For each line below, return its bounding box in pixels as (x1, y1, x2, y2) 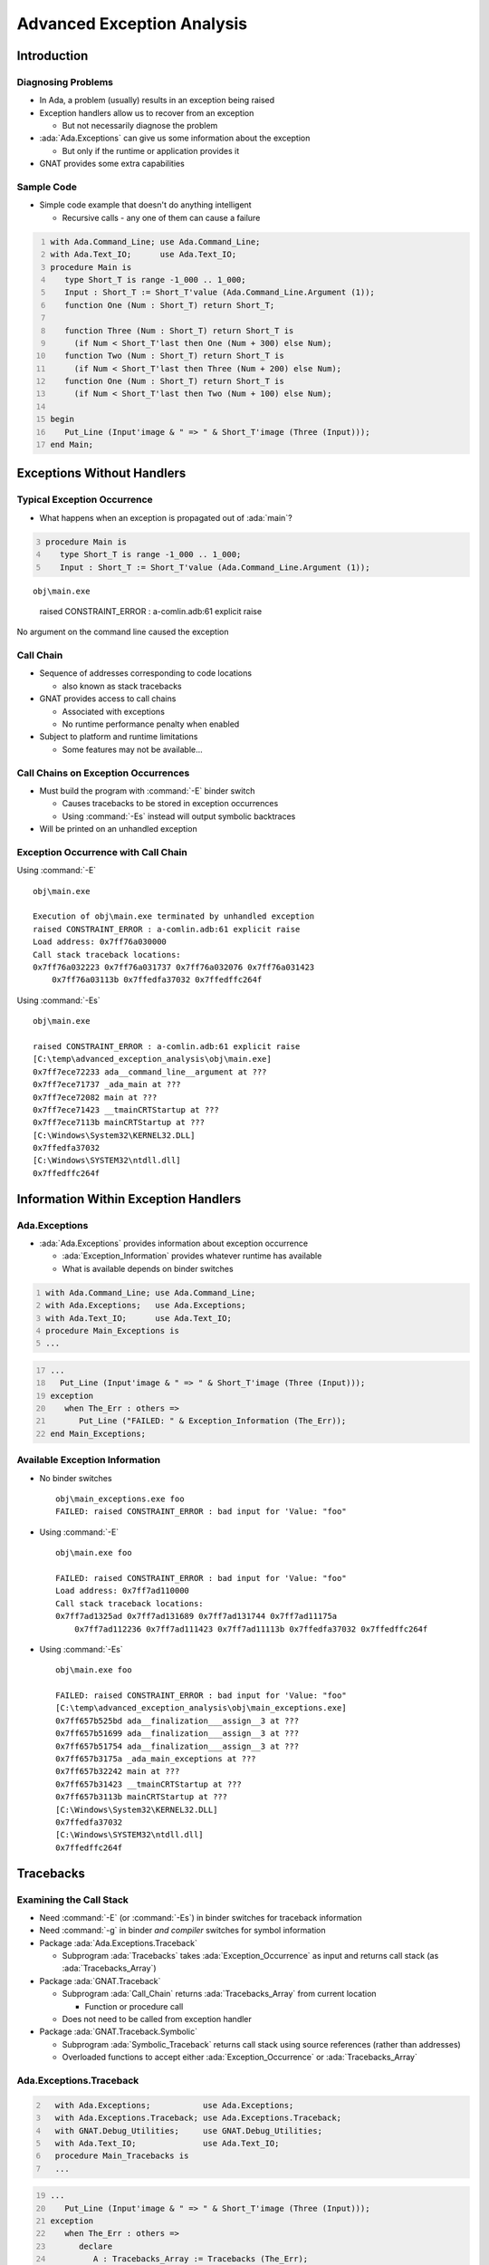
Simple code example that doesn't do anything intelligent (39, 199, 253, 210)
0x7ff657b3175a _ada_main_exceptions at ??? (55, 1754, 257, 1764)
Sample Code (16, 181, 77, 194)
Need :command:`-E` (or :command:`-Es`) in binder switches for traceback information (39, 1912, 362, 1923)
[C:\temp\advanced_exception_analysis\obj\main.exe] (33, 1054, 272, 1065)
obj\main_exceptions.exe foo (55, 1493, 185, 1504)
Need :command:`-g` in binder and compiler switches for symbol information (39, 1925, 326, 1936)
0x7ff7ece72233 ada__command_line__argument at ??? (33, 1066, 267, 1077)
